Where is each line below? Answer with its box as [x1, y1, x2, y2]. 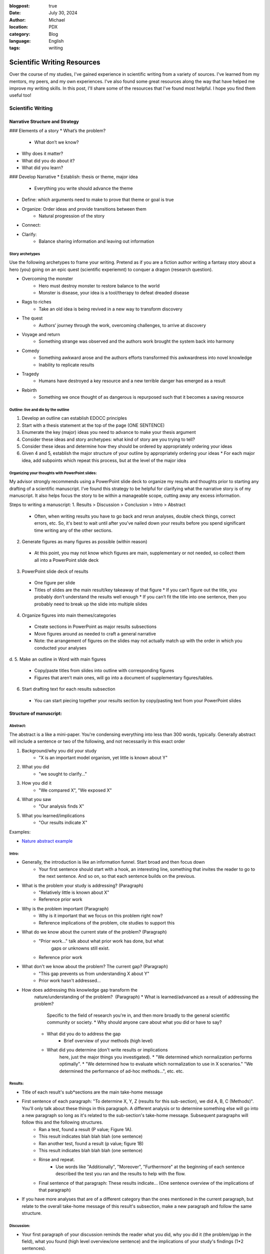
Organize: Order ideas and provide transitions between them [21, 206, 147, 212]
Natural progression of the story [38, 213, 105, 219]
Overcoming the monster [21, 276, 73, 282]
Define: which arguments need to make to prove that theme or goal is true [21, 197, 174, 203]
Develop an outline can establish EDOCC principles [21, 415, 127, 421]
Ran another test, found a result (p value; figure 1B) [38, 1140, 144, 1146]
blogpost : [9, 3, 30, 9]
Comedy [21, 348, 39, 354]
